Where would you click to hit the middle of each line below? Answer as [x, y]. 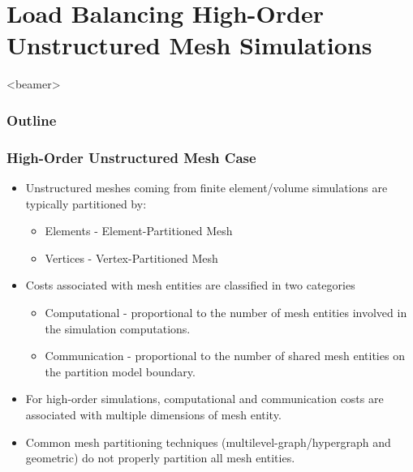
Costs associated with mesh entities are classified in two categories [190, 285]
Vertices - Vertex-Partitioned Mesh [131, 257]
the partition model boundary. [120, 371]
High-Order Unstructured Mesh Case [131, 157]
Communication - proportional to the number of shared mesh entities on [225, 356]
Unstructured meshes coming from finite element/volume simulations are [206, 187]
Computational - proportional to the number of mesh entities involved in [226, 312]
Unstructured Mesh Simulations [189, 45]
